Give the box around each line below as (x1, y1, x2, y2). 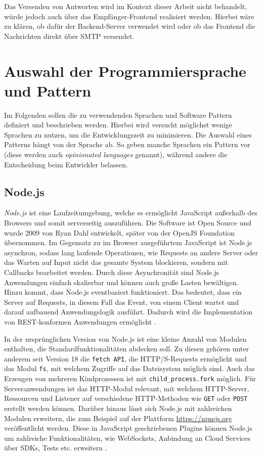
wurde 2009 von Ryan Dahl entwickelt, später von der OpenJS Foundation (4, 227, 235, 238)
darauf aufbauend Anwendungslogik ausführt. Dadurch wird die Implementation (4, 306, 252, 317)
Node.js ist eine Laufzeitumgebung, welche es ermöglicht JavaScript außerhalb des (4, 207, 257, 218)
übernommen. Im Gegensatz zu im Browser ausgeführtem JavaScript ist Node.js (4, 237, 252, 248)
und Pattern (4, 80, 92, 101)
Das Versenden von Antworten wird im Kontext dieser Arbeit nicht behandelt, (4, 1, 247, 11)
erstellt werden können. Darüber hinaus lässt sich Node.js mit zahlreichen (4, 402, 232, 413)
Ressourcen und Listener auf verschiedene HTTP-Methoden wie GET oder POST (4, 393, 248, 403)
